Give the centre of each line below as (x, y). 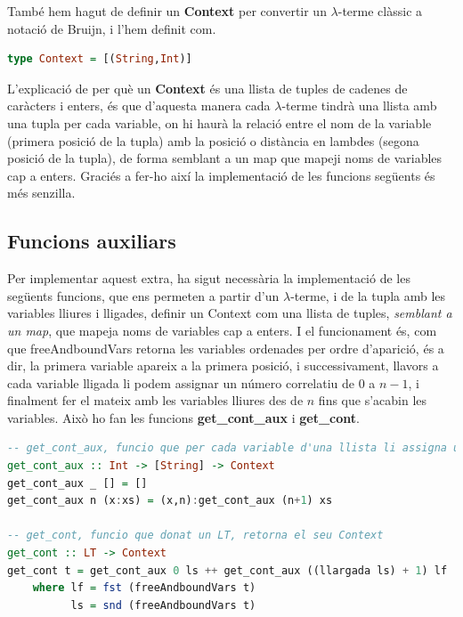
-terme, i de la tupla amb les (368, 295)
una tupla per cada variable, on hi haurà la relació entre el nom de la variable (219, 122)
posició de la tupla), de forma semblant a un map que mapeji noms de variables (225, 158)
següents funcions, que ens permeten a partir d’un (143, 295)
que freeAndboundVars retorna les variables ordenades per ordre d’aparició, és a (226, 348)
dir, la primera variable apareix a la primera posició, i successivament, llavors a (223, 365)
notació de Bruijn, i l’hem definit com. (112, 28)
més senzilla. (41, 193)
